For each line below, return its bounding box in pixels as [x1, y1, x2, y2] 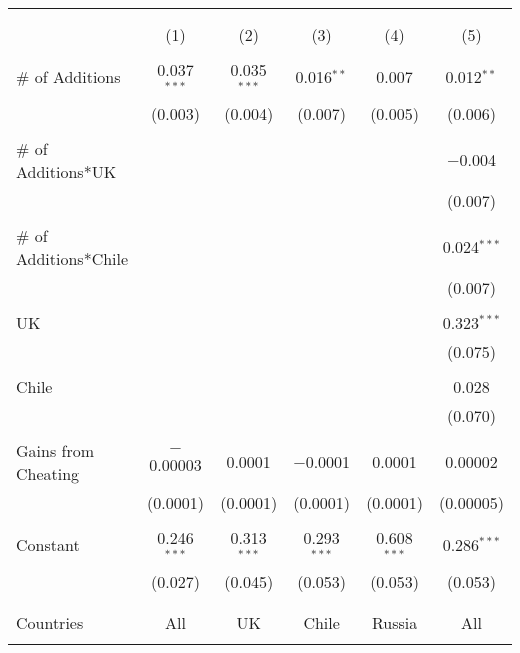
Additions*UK [16, 159, 117, 183]
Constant [16, 533, 80, 557]
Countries [16, 610, 84, 634]
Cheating [16, 461, 80, 485]
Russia [371, 610, 418, 634]
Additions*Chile [16, 246, 129, 270]
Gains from [16, 438, 95, 462]
